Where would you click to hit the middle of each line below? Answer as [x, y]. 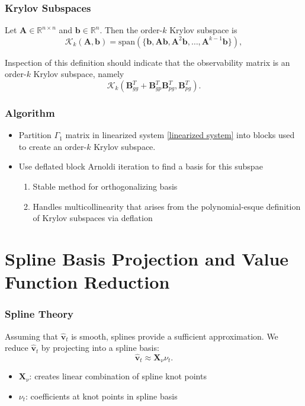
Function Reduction [87, 282]
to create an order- [53, 146]
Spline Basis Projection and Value [147, 258]
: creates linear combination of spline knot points [118, 376]
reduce [17, 348]
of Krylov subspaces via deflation [93, 218]
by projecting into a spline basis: [100, 348]
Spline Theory [39, 314]
